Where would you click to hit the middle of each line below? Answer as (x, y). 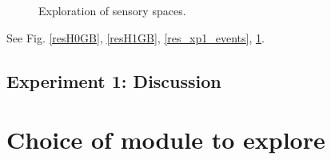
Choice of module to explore (166, 140)
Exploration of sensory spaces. (112, 10)
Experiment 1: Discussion (114, 80)
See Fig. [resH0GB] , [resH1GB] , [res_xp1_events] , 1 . (136, 37)
